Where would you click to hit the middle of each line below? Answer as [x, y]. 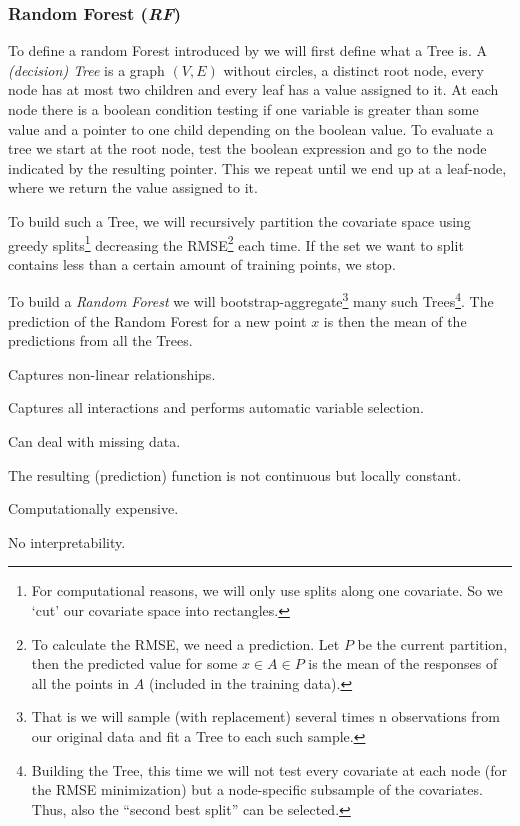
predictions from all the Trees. [100, 340]
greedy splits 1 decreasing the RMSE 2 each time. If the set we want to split [236, 243]
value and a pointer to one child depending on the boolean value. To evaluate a [251, 128]
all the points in [80, 682]
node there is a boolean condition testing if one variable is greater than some [243, 109]
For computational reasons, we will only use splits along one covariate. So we [267, 590]
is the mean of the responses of [403, 663]
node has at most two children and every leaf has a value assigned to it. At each [253, 89]
